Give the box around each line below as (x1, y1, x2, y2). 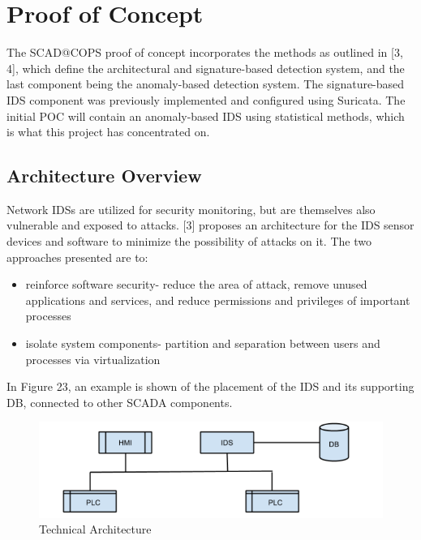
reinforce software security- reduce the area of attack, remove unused (25, 276, 367, 293)
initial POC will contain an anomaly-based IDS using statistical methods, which (6, 107, 405, 124)
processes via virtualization (25, 350, 161, 367)
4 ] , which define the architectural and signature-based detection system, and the (6, 59, 405, 76)
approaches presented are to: (6, 248, 148, 265)
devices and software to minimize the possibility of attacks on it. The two (6, 233, 372, 250)
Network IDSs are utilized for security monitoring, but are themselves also (6, 200, 376, 217)
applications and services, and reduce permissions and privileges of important (25, 291, 410, 308)
